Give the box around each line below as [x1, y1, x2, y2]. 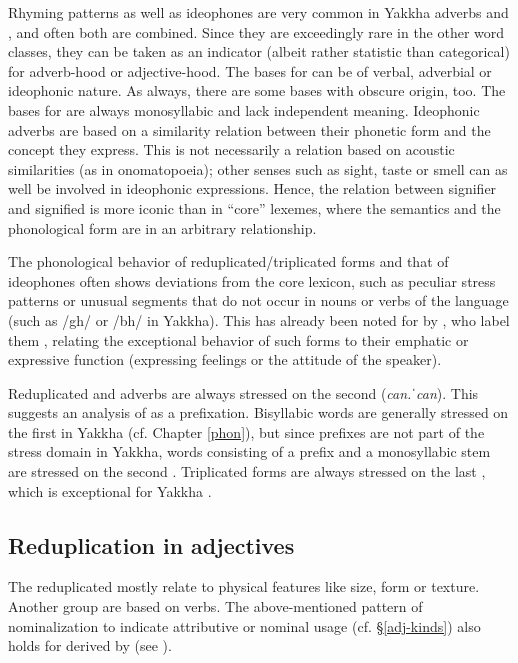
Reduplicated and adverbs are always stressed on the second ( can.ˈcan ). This [8, 382, 479, 403]
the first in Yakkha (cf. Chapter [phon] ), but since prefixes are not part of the [8, 421, 485, 442]
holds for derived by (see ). [8, 635, 172, 656]
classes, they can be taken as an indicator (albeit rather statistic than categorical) [8, 41, 510, 62]
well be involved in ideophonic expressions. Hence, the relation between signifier [8, 178, 497, 199]
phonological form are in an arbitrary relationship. [8, 217, 317, 238]
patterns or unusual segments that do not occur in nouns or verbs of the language [8, 290, 509, 311]
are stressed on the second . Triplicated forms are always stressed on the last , [8, 461, 486, 482]
